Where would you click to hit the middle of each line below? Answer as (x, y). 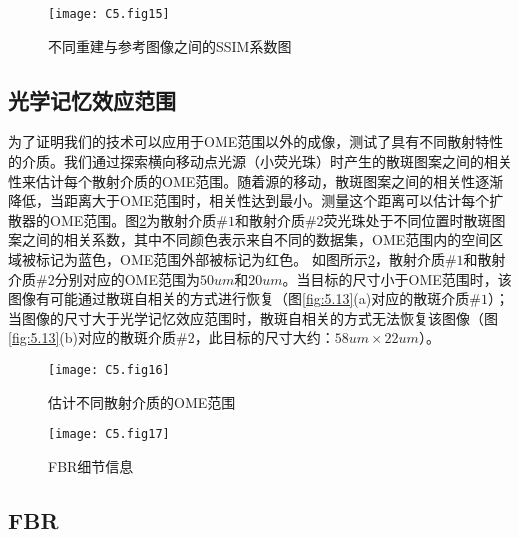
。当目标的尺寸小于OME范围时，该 (397, 278)
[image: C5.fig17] (109, 434)
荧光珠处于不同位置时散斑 (407, 219)
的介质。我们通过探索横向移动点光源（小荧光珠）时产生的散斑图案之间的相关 (260, 161)
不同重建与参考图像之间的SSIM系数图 (170, 45)
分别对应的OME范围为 (127, 278)
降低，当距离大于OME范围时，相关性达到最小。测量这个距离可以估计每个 (249, 200)
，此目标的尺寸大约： (264, 337)
